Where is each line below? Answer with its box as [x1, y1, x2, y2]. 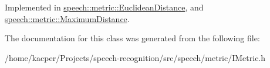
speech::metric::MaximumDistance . [5, 12, 130, 24]
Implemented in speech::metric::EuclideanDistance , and [5, 1, 204, 13]
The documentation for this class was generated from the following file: [5, 32, 260, 44]
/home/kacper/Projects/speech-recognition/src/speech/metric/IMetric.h [5, 51, 266, 63]
